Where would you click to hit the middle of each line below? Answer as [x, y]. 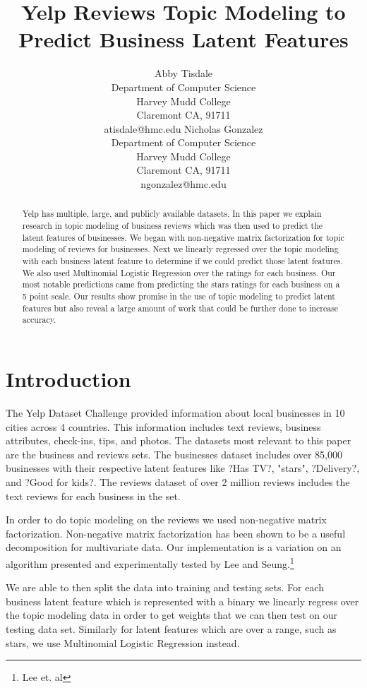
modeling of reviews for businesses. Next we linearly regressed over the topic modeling [180, 249]
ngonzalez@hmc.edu [183, 184]
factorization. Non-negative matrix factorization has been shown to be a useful [176, 533]
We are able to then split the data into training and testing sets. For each [165, 587]
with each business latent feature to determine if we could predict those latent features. [182, 261]
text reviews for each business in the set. [93, 496]
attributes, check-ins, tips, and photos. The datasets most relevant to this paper [179, 440]
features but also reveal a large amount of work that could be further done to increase [180, 308]
